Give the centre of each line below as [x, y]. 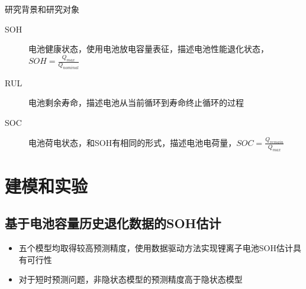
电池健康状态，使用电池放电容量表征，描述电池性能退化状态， [149, 49]
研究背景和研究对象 [42, 9]
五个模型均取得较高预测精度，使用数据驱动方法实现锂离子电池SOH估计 [156, 248]
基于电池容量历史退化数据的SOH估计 [113, 223]
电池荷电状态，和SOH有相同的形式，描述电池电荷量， [133, 142]
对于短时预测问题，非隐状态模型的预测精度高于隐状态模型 [131, 279]
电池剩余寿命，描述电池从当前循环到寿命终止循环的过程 [136, 103]
